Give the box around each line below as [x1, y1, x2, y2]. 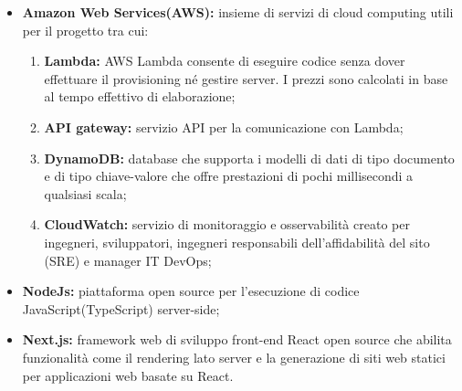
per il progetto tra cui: [22, 20, 149, 39]
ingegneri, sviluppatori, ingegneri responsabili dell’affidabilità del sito [44, 232, 430, 251]
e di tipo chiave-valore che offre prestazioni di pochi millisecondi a [44, 166, 414, 185]
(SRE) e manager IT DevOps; [44, 250, 212, 269]
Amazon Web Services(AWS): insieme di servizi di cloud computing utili [22, 3, 454, 21]
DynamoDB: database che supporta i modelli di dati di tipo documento [44, 148, 455, 167]
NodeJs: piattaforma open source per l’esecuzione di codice [22, 281, 360, 301]
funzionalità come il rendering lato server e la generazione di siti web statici [22, 347, 446, 366]
